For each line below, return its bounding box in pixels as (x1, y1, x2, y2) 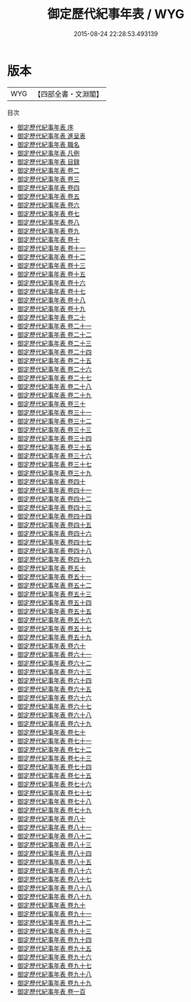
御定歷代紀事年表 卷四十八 (17, 546, 92, 555)
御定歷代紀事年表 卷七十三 (17, 754, 92, 762)
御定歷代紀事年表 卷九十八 (17, 969, 92, 978)
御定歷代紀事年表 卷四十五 (17, 520, 92, 529)
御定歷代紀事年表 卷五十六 (17, 615, 92, 624)
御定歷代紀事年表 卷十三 (17, 261, 86, 270)
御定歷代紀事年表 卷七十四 (17, 762, 92, 771)
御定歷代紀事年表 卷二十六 (17, 364, 92, 373)
